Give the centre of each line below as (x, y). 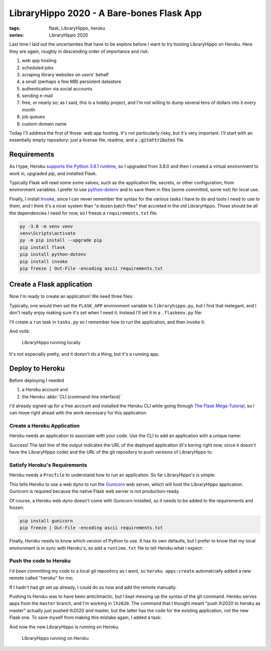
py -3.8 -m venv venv (46, 226)
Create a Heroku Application (45, 426)
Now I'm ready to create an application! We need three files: (71, 296)
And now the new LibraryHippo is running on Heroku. (64, 627)
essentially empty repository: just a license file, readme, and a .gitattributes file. (97, 140)
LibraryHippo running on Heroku (55, 638)
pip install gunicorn (46, 521)
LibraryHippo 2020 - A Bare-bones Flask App (106, 13)
